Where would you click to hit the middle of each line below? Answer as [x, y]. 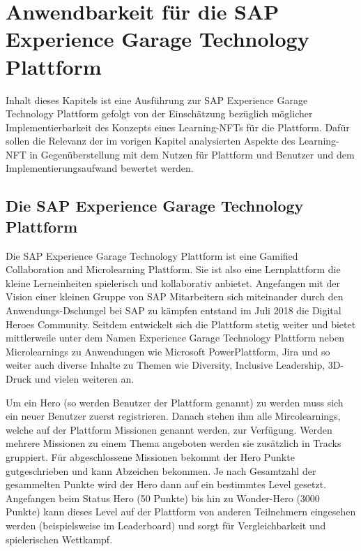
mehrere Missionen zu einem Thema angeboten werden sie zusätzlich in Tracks [174, 443]
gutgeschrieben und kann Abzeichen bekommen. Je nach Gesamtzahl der [161, 470]
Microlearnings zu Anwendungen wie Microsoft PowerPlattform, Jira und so [168, 351]
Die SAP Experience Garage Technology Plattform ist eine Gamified [152, 255]
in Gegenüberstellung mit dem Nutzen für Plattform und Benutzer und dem [192, 154]
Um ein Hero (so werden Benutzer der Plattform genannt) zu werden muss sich [175, 402]
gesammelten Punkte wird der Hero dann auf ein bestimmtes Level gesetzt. [166, 484]
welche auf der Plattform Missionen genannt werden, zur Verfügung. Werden [169, 429]
